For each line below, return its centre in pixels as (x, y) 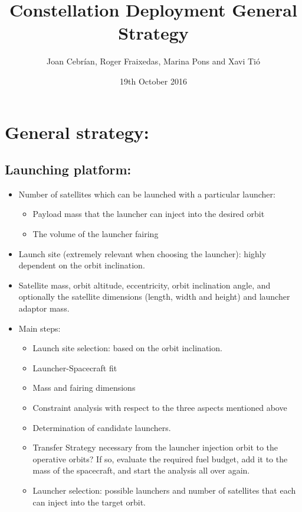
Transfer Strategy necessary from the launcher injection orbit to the (155, 447)
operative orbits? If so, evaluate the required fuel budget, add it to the (160, 458)
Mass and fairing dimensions (84, 388)
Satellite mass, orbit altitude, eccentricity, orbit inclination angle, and (145, 285)
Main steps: (40, 328)
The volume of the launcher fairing (96, 234)
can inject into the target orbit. (89, 502)
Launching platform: (68, 169)
